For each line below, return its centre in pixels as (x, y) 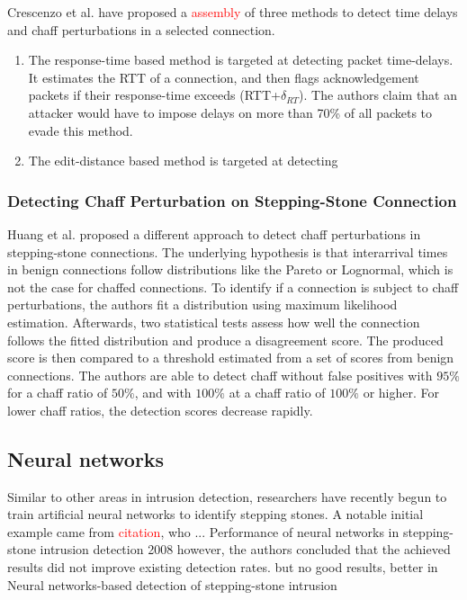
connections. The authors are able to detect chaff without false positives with (220, 375)
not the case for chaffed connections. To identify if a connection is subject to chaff (233, 287)
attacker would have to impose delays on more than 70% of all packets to (230, 112)
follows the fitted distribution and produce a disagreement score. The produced (225, 340)
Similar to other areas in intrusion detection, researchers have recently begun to (227, 496)
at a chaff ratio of (277, 393)
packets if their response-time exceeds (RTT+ (154, 95)
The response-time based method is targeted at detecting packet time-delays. (241, 60)
